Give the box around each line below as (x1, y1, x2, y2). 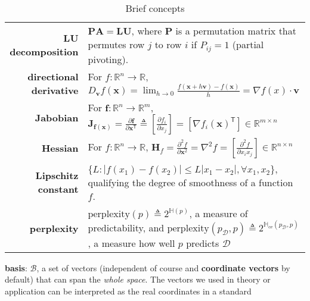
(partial (232, 37, 264, 51)
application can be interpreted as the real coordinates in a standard (5, 284, 252, 297)
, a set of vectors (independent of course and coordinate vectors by (36, 261, 290, 274)
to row (154, 37, 182, 51)
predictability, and (88, 220, 165, 234)
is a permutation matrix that (175, 24, 296, 37)
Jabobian (35, 110, 79, 124)
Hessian (41, 141, 79, 155)
